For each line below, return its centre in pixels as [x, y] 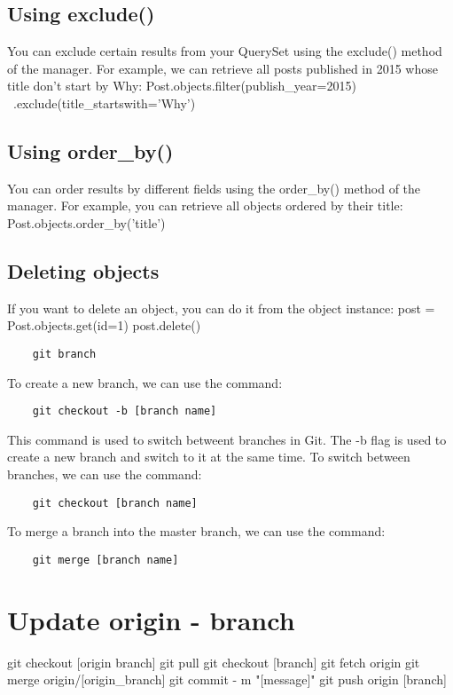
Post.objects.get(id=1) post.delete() [104, 325]
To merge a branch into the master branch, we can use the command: [196, 531]
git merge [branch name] [105, 560]
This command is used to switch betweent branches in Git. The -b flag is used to [227, 439]
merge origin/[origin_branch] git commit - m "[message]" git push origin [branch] [227, 679]
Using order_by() [90, 150]
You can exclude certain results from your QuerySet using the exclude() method [225, 51]
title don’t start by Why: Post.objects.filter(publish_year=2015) [182, 86]
